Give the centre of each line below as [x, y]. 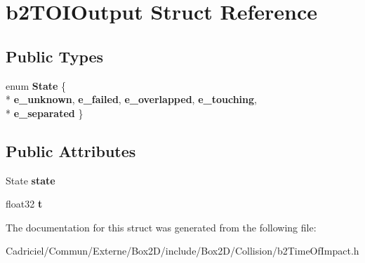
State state [31, 180]
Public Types [55, 56]
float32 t [24, 204]
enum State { [36, 85]
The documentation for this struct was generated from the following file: [161, 227]
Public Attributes [71, 150]
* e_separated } [45, 113]
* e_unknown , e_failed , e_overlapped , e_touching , [131, 99]
